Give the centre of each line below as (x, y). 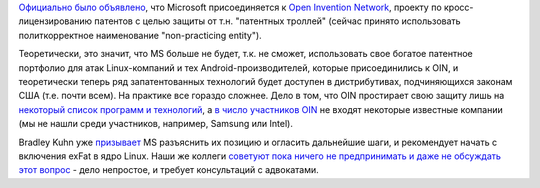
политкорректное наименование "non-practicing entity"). (140, 35)
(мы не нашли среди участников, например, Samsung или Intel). (156, 124)
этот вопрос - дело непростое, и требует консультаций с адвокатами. (168, 170)
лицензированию (55, 21)
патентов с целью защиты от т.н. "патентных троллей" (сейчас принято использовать (277, 21)
